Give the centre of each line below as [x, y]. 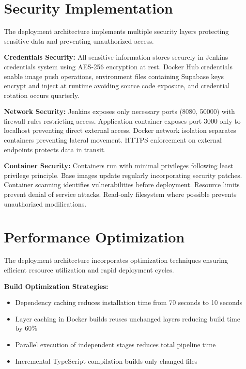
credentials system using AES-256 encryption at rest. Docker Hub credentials [118, 66]
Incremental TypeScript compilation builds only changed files [106, 361]
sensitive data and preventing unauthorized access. [79, 40]
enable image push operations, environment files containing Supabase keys [114, 76]
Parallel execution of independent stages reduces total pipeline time [115, 344]
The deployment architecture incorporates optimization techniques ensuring [116, 260]
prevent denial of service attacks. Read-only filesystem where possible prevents [120, 194]
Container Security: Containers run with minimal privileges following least [119, 166]
